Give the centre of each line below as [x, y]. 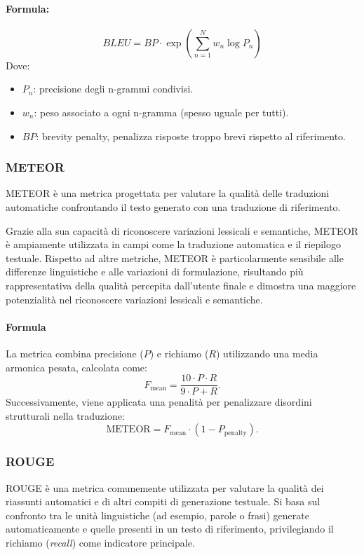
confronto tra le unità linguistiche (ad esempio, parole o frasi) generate [157, 515]
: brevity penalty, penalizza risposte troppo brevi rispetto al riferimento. [191, 136]
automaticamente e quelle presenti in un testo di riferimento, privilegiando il [170, 529]
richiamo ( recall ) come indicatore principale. [100, 542]
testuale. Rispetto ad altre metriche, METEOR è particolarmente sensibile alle [175, 258]
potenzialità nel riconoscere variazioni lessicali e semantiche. [134, 299]
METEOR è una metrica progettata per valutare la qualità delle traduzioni [168, 193]
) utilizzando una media [267, 353]
